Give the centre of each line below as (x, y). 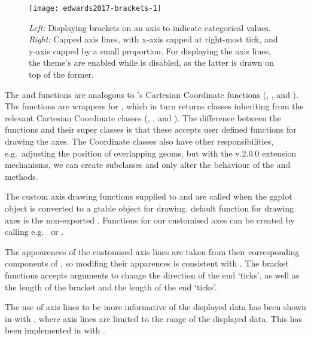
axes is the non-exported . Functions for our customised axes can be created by (150, 220)
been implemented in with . (55, 330)
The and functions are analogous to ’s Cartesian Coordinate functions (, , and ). (152, 94)
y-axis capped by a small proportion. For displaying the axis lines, (150, 50)
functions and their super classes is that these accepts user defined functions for (151, 129)
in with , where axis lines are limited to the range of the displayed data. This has (154, 318)
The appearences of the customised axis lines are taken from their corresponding (152, 251)
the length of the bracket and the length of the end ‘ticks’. (111, 287)
